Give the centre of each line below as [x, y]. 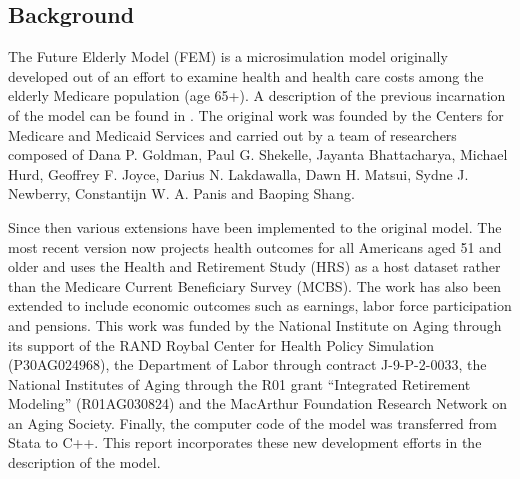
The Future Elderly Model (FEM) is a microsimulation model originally [228, 56]
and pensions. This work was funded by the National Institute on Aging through [255, 324]
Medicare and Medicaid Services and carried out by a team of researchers [232, 134]
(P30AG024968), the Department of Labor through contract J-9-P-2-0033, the [247, 364]
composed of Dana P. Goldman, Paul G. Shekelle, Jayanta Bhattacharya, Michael [258, 154]
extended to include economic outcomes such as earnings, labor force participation [260, 305]
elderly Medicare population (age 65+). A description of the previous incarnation [257, 95]
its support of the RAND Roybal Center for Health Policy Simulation [221, 344]
